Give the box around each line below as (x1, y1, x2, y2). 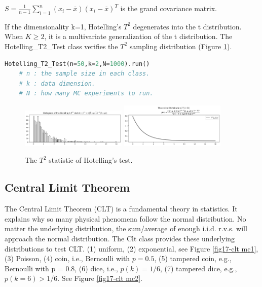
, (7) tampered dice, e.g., (160, 263, 237, 273)
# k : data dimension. (19, 80, 95, 87)
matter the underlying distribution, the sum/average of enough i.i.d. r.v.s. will (5, 223, 247, 234)
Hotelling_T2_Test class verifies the (5, 41, 118, 51)
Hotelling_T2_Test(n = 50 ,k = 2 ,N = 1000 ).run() (5, 60, 150, 67)
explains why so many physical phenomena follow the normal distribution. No (5, 213, 246, 224)
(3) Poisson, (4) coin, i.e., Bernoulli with (5, 253, 130, 264)
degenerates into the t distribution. (133, 21, 242, 31)
